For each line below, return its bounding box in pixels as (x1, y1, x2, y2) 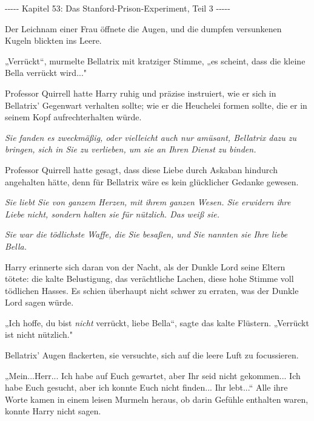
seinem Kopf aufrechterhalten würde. (5, 111, 142, 123)
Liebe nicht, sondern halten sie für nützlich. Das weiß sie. (5, 207, 219, 220)
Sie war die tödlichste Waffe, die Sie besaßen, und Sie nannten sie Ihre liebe (5, 228, 288, 241)
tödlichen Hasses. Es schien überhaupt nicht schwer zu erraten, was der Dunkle (5, 284, 299, 296)
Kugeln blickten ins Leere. (5, 34, 102, 47)
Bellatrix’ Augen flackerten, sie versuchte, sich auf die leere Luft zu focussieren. (5, 349, 299, 361)
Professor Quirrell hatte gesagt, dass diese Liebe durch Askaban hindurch (5, 163, 278, 176)
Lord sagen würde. (5, 296, 74, 309)
